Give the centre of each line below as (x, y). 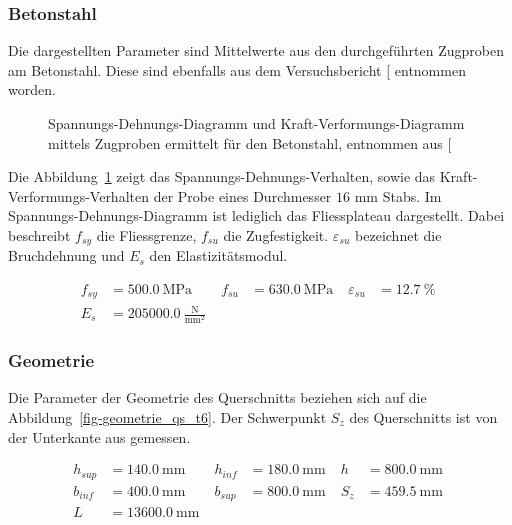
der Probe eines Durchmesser (242, 195)
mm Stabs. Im (398, 195)
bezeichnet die (398, 234)
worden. (32, 89)
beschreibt (39, 234)
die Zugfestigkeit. (276, 234)
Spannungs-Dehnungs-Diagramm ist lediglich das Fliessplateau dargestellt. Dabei (256, 215)
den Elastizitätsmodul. (218, 255)
